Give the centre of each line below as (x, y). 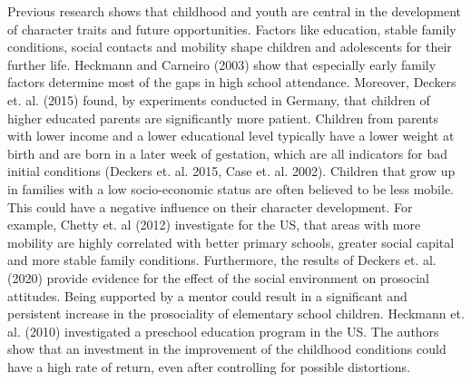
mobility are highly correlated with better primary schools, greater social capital (231, 242)
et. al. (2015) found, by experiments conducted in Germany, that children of (219, 99)
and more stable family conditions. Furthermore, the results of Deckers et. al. (222, 260)
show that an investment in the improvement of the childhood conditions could (227, 349)
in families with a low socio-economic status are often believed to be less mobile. (231, 188)
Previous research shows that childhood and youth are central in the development (235, 11)
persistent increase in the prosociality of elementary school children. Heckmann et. (236, 313)
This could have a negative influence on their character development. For (210, 206)
